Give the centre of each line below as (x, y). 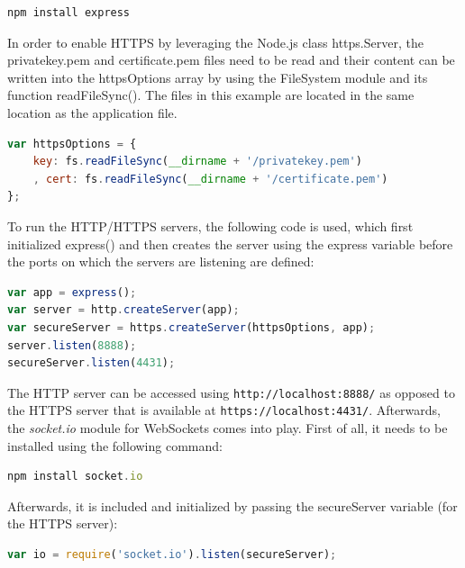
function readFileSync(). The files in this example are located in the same (211, 95)
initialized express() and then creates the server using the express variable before (230, 243)
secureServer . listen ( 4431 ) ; (91, 363)
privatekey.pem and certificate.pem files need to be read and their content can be (231, 60)
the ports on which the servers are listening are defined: (161, 261)
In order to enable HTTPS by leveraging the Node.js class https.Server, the (215, 42)
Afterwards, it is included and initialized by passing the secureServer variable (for (232, 505)
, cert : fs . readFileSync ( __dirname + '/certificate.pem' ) (210, 179)
